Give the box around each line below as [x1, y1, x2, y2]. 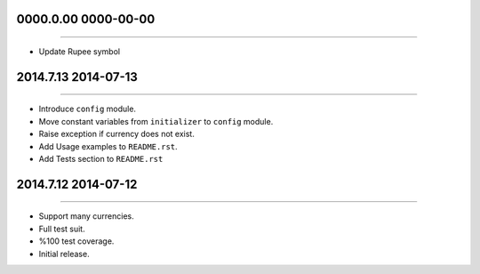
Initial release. [38, 248, 90, 259]
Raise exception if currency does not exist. [38, 129, 195, 140]
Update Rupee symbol [38, 46, 120, 57]
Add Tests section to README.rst [38, 153, 164, 164]
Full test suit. [38, 223, 85, 234]
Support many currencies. [38, 211, 135, 222]
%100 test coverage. [38, 236, 115, 246]
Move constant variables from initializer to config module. [38, 116, 274, 126]
